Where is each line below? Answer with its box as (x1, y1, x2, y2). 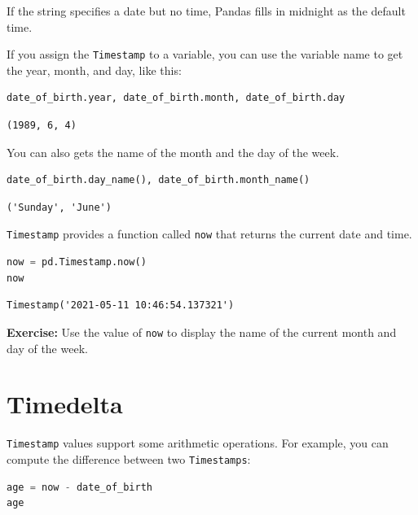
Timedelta (7, 387, 123, 421)
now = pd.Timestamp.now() (7, 256, 147, 268)
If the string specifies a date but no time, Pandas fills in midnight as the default (7, 2, 406, 19)
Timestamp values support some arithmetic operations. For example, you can (7, 434, 389, 452)
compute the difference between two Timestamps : (7, 450, 251, 467)
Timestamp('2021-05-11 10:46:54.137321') (7, 299, 235, 312)
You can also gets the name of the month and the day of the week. (7, 143, 340, 160)
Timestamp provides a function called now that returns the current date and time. (7, 225, 412, 242)
